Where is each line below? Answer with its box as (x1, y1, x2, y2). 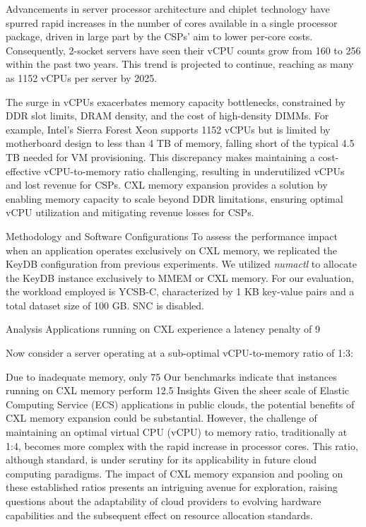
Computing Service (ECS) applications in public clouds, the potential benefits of (6, 396, 355, 411)
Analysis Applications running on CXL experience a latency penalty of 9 (6, 321, 321, 336)
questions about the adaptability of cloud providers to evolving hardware (6, 494, 321, 508)
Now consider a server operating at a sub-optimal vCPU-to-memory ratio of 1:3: (6, 345, 353, 360)
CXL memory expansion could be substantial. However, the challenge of (6, 410, 317, 425)
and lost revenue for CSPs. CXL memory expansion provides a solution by (6, 177, 328, 192)
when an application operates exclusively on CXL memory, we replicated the (6, 242, 338, 257)
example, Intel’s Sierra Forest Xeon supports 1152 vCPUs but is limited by (6, 122, 331, 136)
